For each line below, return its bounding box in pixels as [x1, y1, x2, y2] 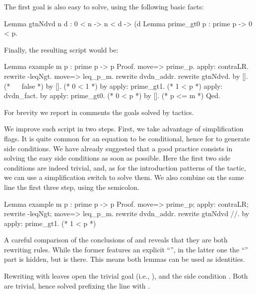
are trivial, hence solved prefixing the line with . [4, 280, 150, 291]
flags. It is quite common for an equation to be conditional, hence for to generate [4, 133, 250, 143]
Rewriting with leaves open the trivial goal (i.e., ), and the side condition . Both [4, 271, 248, 281]
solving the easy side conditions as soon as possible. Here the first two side [4, 153, 231, 163]
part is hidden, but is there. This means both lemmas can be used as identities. [4, 254, 245, 264]
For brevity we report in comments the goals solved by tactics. [4, 107, 194, 117]
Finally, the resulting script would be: [4, 44, 119, 55]
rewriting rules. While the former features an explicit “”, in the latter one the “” [4, 244, 248, 254]
